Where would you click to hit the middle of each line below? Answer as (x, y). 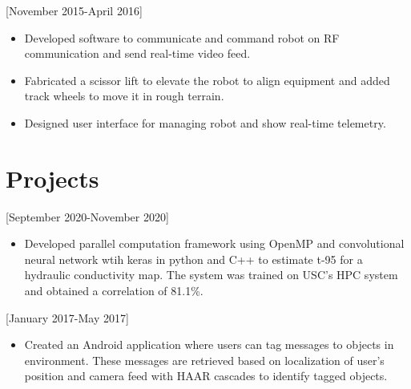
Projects (52, 178)
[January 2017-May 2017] (67, 317)
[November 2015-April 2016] (74, 10)
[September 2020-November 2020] (87, 216)
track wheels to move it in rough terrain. (124, 96)
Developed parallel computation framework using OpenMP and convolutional (214, 243)
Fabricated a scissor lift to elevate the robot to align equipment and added (207, 80)
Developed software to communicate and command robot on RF (182, 37)
